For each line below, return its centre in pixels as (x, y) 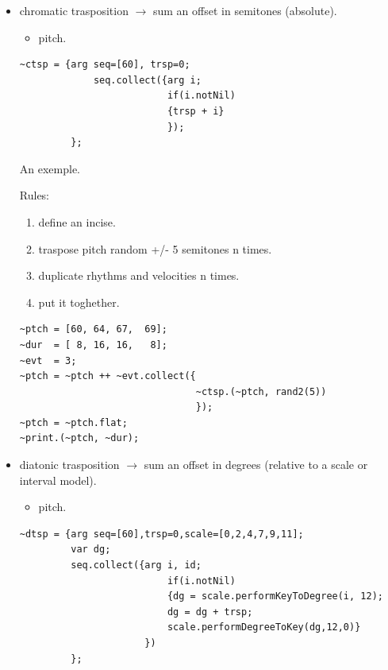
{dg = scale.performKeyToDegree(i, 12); (275, 596)
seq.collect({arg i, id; (136, 565)
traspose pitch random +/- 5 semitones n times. (155, 248)
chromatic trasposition (74, 10)
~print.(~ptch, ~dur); (79, 438)
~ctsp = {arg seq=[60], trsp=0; (105, 65)
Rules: (35, 195)
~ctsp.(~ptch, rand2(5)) (261, 391)
